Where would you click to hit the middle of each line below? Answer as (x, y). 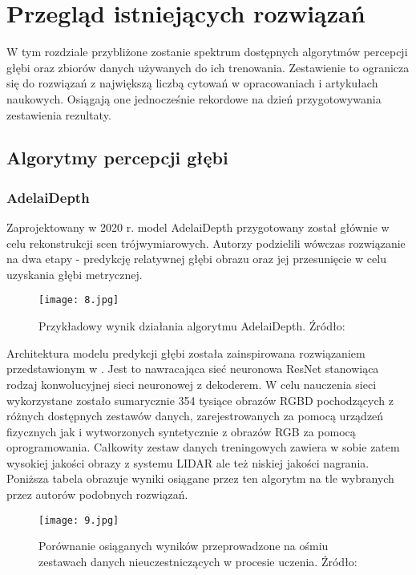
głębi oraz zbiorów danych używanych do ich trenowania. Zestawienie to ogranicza (208, 67)
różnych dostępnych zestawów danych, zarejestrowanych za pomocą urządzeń (195, 416)
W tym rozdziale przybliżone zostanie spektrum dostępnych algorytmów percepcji (207, 52)
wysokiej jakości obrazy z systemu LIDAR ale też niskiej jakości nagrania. (188, 462)
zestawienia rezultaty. (59, 114)
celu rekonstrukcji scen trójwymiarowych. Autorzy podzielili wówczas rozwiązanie (206, 243)
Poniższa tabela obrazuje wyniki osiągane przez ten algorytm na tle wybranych (200, 478)
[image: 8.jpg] (79, 300)
